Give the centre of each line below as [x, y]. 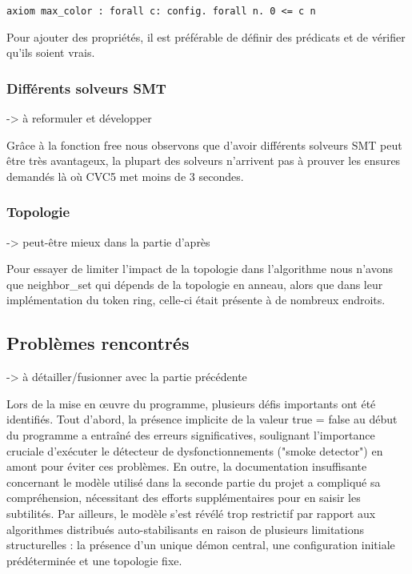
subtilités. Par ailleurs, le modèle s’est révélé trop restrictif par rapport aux [191, 513]
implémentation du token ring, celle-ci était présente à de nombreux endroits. [196, 300]
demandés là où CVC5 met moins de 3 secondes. [125, 176]
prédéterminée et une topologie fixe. [94, 560]
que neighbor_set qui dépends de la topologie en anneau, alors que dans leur [195, 284]
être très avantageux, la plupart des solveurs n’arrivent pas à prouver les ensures [204, 161]
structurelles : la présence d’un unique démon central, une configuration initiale [201, 545]
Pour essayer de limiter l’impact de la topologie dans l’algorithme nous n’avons [200, 269]
